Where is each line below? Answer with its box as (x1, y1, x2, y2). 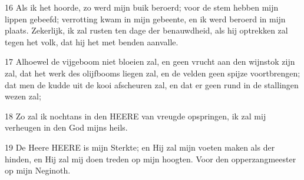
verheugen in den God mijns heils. (5, 121, 128, 134)
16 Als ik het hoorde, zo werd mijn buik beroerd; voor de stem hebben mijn (5, 1, 279, 13)
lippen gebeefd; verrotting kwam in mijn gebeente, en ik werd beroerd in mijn (5, 12, 286, 25)
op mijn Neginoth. (5, 164, 71, 176)
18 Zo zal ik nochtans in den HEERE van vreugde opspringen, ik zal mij (5, 109, 266, 122)
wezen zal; (5, 90, 41, 102)
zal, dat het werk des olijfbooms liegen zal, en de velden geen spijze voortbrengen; (5, 66, 300, 79)
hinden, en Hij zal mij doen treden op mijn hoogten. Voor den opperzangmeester (5, 152, 296, 165)
